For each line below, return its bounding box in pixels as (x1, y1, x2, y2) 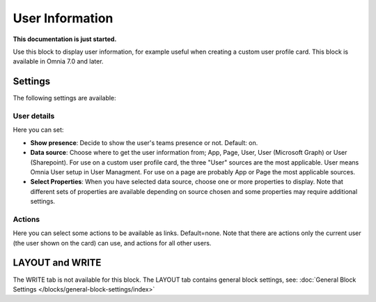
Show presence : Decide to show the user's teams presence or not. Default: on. (30, 138, 258, 146)
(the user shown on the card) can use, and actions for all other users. (13, 239, 212, 247)
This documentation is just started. (13, 35, 117, 43)
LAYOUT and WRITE (13, 257, 102, 269)
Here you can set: (13, 126, 64, 134)
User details (13, 112, 55, 121)
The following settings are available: (13, 94, 116, 103)
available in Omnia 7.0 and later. (13, 57, 104, 66)
